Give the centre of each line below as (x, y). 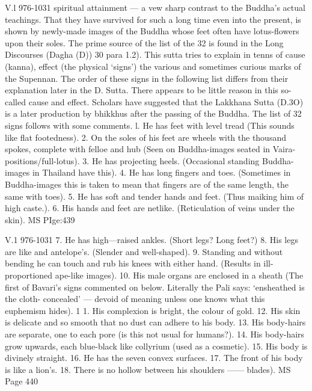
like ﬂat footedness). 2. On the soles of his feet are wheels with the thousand (145, 137)
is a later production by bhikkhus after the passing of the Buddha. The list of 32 (153, 113)
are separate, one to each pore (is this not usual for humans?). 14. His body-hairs (155, 334)
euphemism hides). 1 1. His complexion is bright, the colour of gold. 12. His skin (153, 310)
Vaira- (284, 149)
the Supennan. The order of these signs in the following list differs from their (147, 78)
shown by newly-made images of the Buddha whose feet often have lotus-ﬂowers (152, 31)
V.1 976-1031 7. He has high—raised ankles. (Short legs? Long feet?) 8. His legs (151, 240)
